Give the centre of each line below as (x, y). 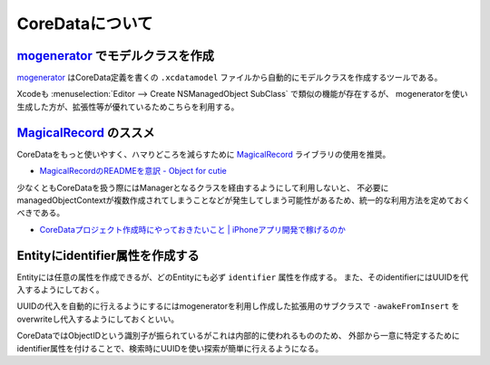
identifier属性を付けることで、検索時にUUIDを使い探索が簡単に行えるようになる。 (170, 348)
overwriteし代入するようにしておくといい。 (98, 319)
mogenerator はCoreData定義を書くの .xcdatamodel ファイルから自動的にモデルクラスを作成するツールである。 (230, 78)
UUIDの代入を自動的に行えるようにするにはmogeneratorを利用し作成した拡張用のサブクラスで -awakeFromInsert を (238, 306)
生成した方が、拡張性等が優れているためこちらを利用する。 (128, 106)
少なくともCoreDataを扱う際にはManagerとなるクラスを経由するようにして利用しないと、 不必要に (203, 187)
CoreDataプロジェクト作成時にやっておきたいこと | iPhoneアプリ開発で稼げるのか (193, 229)
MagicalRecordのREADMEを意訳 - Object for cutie (133, 171)
